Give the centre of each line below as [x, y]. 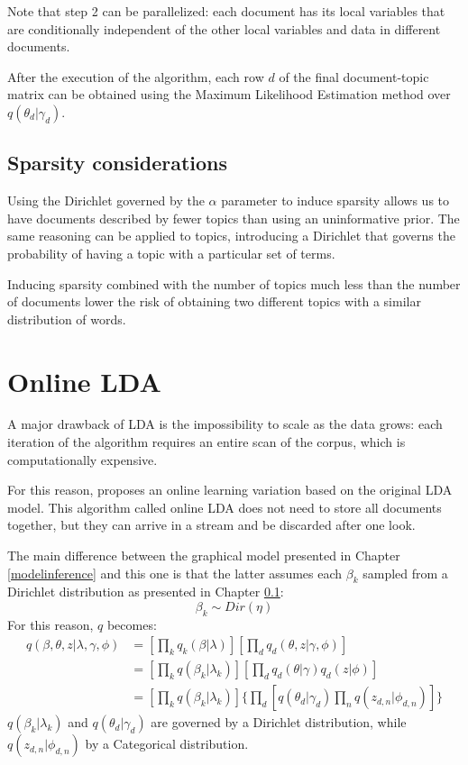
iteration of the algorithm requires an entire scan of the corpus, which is [206, 442]
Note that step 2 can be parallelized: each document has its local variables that [226, 11]
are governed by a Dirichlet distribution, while [279, 722]
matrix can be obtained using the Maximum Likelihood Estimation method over [229, 94]
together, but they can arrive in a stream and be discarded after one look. [211, 525]
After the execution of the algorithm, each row [136, 76]
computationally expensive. [83, 459]
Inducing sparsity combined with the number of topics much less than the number [234, 283]
